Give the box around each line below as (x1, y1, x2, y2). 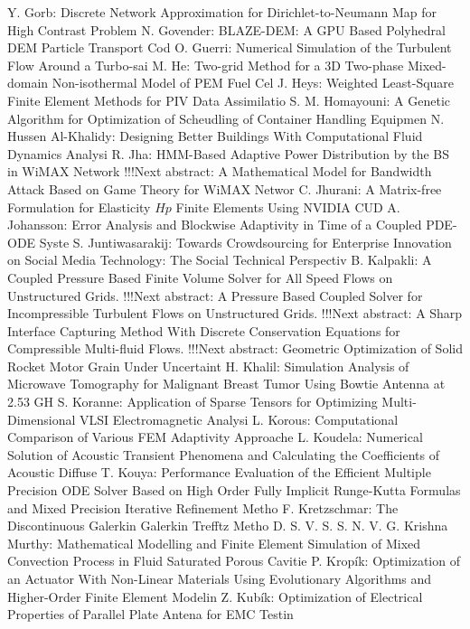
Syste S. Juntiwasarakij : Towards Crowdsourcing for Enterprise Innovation (39, 232, 452, 251)
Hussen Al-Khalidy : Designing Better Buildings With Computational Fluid (7, 127, 423, 146)
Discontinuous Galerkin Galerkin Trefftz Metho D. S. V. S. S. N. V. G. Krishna (7, 516, 448, 535)
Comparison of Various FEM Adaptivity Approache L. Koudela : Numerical (7, 427, 423, 446)
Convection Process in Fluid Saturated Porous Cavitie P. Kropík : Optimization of (7, 551, 460, 570)
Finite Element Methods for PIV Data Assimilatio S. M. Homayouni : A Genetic (7, 90, 451, 109)
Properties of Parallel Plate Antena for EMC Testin (7, 605, 294, 624)
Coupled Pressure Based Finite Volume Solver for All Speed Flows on (7, 268, 393, 286)
